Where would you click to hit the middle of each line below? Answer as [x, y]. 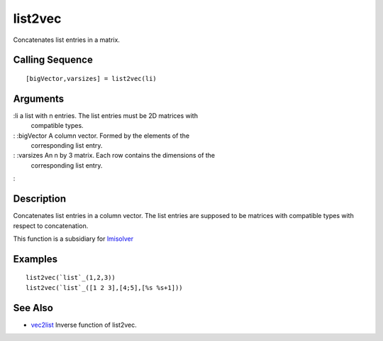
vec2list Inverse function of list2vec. [84, 325]
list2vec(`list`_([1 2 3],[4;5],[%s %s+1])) [105, 287]
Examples [35, 259]
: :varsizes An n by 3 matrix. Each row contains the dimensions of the [114, 156]
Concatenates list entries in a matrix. [67, 40]
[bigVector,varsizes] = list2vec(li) [91, 79]
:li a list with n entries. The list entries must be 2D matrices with [106, 115]
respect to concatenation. [51, 226]
